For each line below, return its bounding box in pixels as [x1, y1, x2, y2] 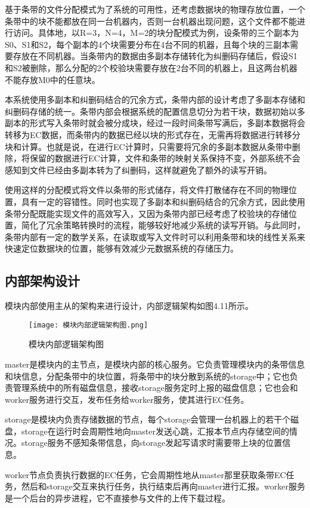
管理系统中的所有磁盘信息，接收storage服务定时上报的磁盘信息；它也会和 [13, 381, 298, 394]
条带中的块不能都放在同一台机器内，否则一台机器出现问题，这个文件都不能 [5, 14, 297, 27]
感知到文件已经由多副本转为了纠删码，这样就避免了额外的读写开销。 [5, 163, 272, 176]
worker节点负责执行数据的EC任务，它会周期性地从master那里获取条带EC [5, 468, 286, 481]
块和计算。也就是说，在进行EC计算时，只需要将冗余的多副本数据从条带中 [5, 140, 292, 152]
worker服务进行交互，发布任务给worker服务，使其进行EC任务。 [5, 393, 249, 405]
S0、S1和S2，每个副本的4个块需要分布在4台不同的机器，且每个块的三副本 [5, 38, 290, 50]
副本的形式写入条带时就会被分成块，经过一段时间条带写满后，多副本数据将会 [5, 117, 305, 129]
